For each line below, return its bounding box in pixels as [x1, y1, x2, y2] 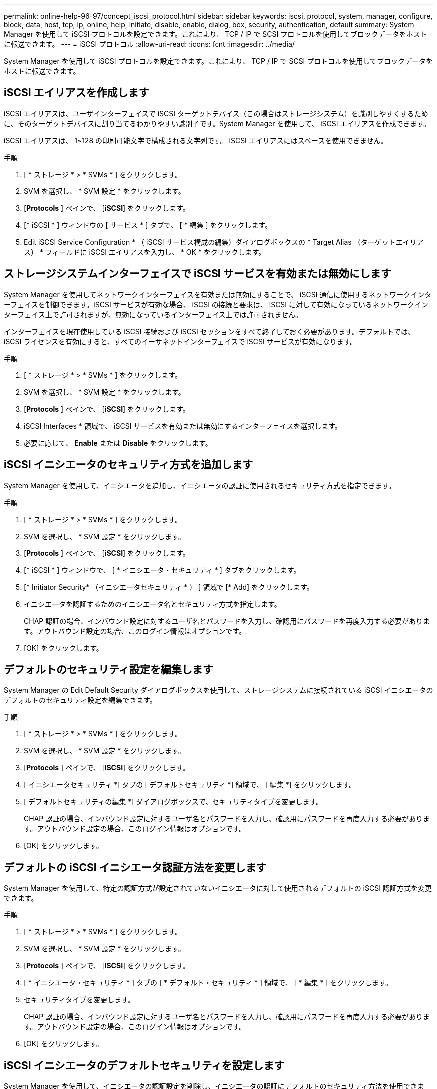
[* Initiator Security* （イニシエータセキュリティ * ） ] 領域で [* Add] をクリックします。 [24, 582, 314, 591]
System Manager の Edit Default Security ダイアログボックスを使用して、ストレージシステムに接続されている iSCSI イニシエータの [4, 686, 433, 695]
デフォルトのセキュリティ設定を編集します [4, 663, 213, 676]
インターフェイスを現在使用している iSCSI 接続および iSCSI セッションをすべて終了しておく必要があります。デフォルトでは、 [4, 327, 415, 336]
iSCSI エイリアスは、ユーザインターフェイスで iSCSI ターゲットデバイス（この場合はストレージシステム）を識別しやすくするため [4, 109, 428, 118]
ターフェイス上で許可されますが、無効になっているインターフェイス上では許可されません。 [4, 310, 303, 319]
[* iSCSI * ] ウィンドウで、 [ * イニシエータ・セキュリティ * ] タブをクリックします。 [24, 565, 301, 574]
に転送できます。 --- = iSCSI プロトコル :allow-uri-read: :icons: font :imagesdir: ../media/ [4, 40, 295, 48]
